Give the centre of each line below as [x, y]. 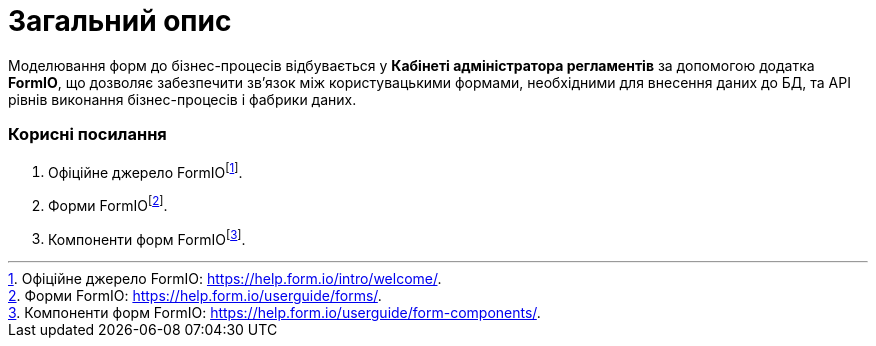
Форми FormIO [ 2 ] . [108, 204]
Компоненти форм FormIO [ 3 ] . [147, 237]
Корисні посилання [87, 134]
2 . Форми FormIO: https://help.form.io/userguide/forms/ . [195, 296]
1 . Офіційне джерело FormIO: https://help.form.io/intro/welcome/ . [225, 279]
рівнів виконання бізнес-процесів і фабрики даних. [182, 99]
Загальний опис [120, 21]
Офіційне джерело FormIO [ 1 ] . [145, 170]
